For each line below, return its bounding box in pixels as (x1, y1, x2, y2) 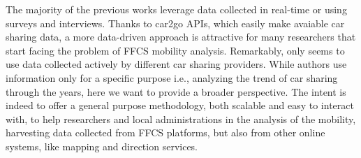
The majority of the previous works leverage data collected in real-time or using (6, 2, 347, 16)
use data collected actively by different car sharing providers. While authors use (6, 57, 347, 71)
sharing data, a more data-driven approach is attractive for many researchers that (6, 29, 356, 44)
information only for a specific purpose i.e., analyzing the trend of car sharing (6, 70, 338, 85)
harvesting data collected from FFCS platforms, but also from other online (6, 125, 325, 140)
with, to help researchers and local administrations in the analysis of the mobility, (6, 111, 356, 126)
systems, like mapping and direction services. (6, 138, 198, 153)
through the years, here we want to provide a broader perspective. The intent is (6, 84, 346, 99)
